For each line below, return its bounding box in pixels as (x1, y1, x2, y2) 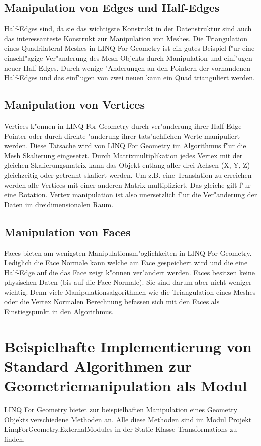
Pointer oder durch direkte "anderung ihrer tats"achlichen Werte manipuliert (4, 130, 240, 141)
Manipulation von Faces (4, 224, 131, 239)
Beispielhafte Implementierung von (4, 336, 252, 356)
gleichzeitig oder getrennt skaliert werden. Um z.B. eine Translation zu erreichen (4, 169, 252, 180)
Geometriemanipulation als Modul (4, 375, 247, 396)
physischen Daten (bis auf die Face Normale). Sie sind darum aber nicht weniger (4, 277, 252, 287)
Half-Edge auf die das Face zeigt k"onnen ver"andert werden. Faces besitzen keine (4, 267, 255, 277)
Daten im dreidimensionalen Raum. (4, 199, 114, 209)
